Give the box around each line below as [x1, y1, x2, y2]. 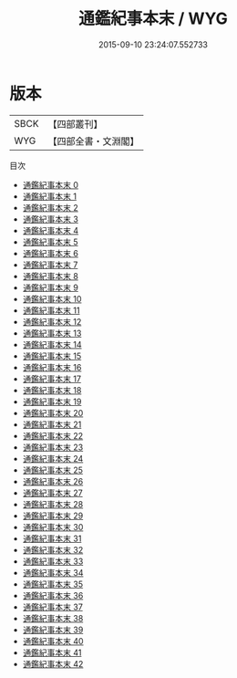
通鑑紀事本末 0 [22, 179, 79, 190]
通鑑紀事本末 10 [22, 293, 82, 304]
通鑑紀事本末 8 [22, 270, 79, 281]
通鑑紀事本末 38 [22, 612, 84, 623]
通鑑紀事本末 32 [22, 544, 84, 555]
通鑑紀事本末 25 [22, 464, 84, 475]
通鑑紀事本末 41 [22, 647, 82, 658]
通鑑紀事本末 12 [22, 316, 82, 327]
